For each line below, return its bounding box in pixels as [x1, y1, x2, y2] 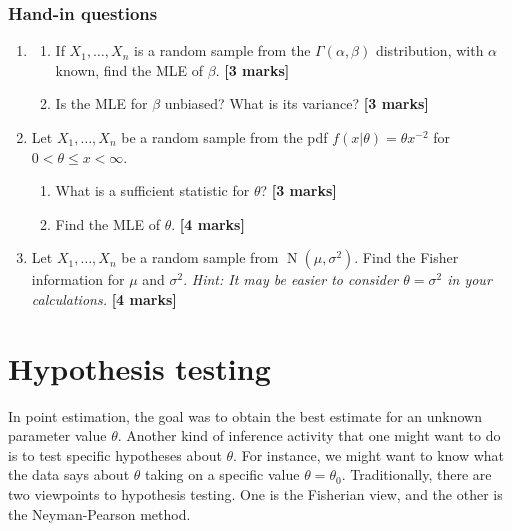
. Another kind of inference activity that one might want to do [117, 425, 501, 446]
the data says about [8, 464, 130, 485]
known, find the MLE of [55, 59, 204, 80]
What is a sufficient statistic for [55, 180, 250, 201]
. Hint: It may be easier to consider [183, 269, 399, 290]
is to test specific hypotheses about [8, 444, 222, 465]
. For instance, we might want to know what [233, 444, 505, 465]
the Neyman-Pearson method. [8, 503, 191, 524]
